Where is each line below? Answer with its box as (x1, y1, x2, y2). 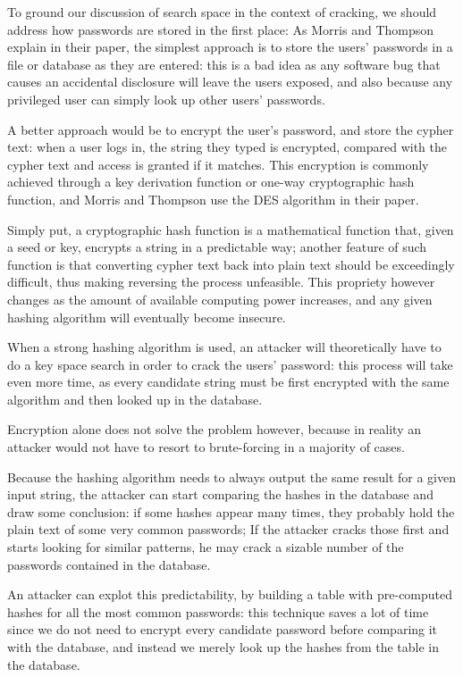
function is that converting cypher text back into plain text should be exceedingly (7, 255, 455, 273)
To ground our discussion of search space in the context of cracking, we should (7, 3, 437, 21)
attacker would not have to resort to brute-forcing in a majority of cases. (7, 438, 405, 456)
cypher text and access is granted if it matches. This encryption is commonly (7, 155, 429, 173)
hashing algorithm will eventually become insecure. (7, 307, 286, 326)
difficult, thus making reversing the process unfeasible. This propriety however (7, 272, 435, 291)
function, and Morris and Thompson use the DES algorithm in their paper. (7, 189, 419, 208)
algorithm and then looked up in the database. (7, 389, 263, 408)
